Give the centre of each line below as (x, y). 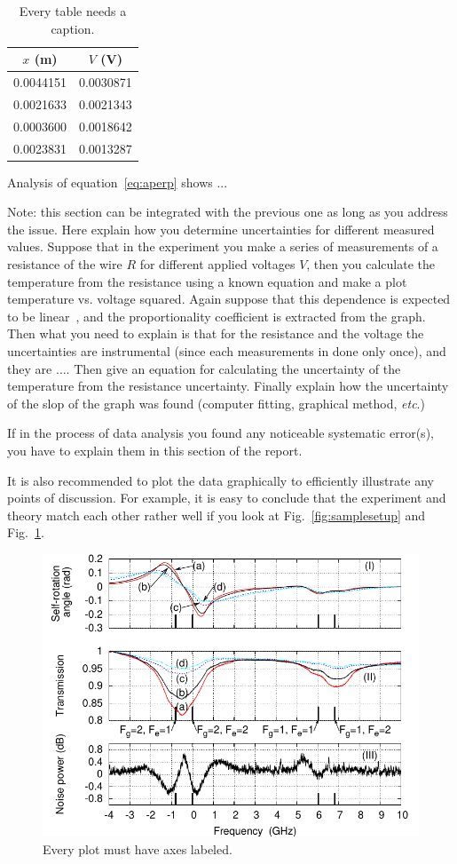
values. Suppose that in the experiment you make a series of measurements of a (223, 246)
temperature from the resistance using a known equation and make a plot (207, 281)
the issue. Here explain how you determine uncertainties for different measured (221, 229)
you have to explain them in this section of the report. (155, 450)
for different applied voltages (217, 264)
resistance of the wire (65, 264)
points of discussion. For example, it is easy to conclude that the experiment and (227, 498)
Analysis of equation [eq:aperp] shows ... (118, 182)
